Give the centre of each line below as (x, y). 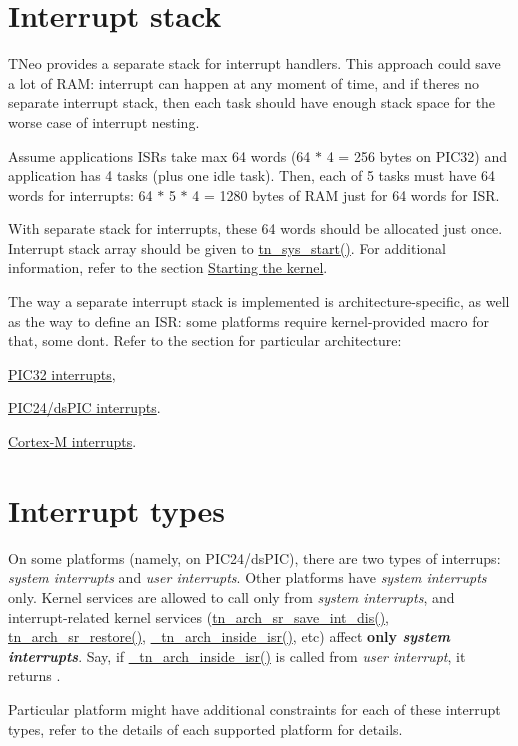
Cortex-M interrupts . (72, 441)
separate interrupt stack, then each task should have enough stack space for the (252, 102)
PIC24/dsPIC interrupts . (84, 407)
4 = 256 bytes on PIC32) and (417, 155)
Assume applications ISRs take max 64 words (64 (159, 155)
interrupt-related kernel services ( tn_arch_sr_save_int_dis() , (199, 616)
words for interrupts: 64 (80, 194)
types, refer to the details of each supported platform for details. (205, 728)
